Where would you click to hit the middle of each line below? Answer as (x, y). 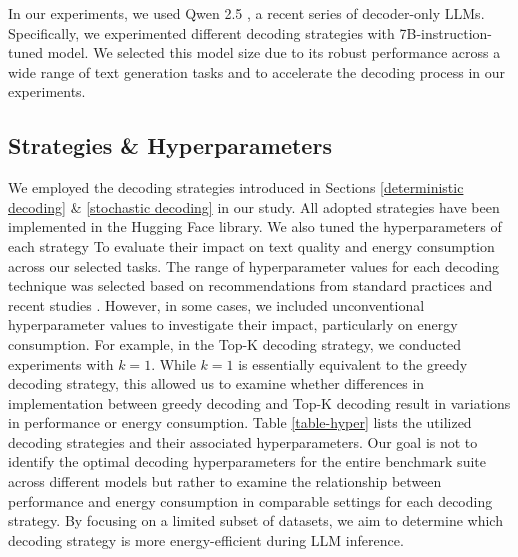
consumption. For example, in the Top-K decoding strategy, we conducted (235, 343)
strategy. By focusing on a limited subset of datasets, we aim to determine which (255, 520)
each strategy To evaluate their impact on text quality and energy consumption (251, 245)
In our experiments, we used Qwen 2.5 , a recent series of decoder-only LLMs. (246, 13)
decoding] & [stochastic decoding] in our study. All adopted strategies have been (254, 206)
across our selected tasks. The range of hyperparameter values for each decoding (254, 265)
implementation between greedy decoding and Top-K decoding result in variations (259, 402)
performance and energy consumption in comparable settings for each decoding (250, 500)
